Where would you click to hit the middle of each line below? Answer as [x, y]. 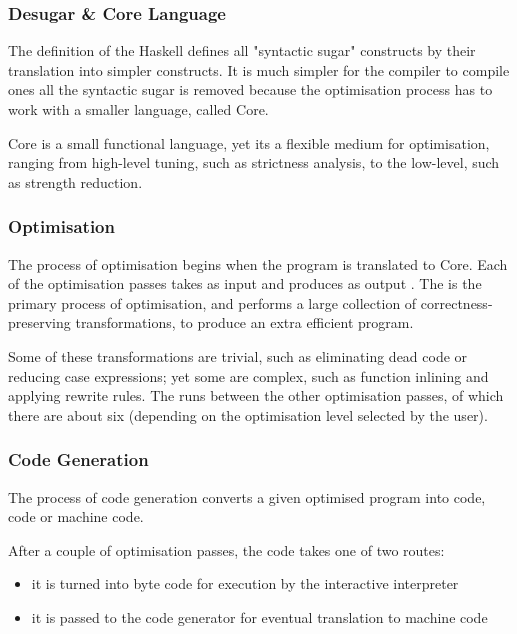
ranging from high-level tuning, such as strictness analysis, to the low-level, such [254, 162]
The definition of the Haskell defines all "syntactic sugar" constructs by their [242, 50]
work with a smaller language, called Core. [138, 109]
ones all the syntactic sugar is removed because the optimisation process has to [250, 89]
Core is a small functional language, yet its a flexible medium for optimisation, [249, 142]
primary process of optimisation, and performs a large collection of [212, 302]
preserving [39, 322]
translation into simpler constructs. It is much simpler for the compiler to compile [259, 69]
